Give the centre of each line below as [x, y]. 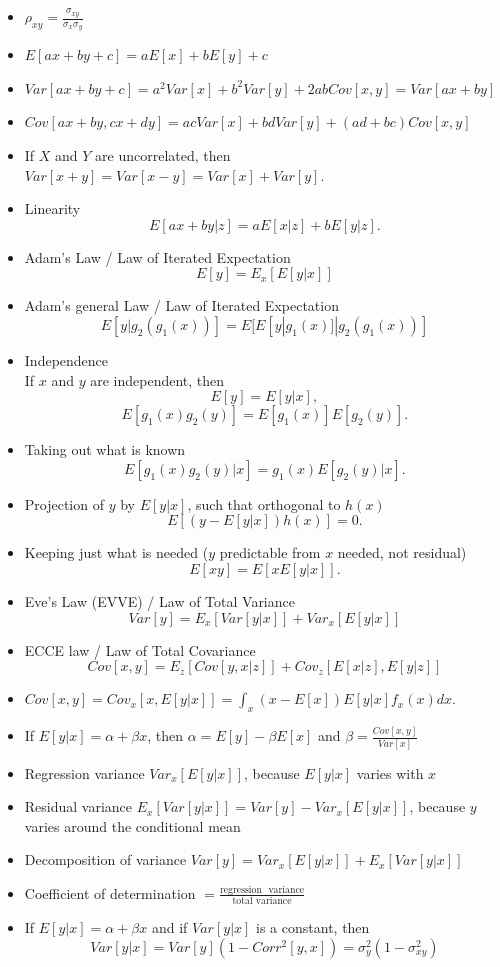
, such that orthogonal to [264, 503]
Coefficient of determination [110, 892]
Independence [66, 359]
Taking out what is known [105, 449]
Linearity [52, 208]
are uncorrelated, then [163, 155]
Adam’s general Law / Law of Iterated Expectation [181, 305]
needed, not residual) [402, 552]
